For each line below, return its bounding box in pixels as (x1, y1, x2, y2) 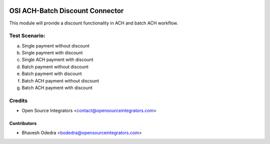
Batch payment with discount (21, 70, 82, 77)
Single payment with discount (21, 50, 83, 56)
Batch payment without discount (21, 63, 88, 69)
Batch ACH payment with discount (21, 85, 92, 90)
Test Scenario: (9, 32, 45, 39)
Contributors (9, 120, 37, 126)
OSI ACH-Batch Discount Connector (9, 6, 124, 15)
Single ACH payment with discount (21, 56, 93, 62)
